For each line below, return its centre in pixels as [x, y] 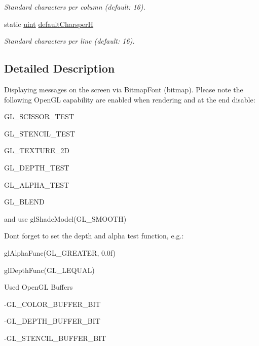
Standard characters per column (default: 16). [75, 7]
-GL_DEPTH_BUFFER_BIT [52, 321]
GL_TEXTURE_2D [37, 150]
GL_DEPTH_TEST [37, 167]
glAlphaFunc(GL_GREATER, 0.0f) [60, 252]
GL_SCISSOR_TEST [39, 116]
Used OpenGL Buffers [39, 287]
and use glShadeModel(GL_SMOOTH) [65, 218]
